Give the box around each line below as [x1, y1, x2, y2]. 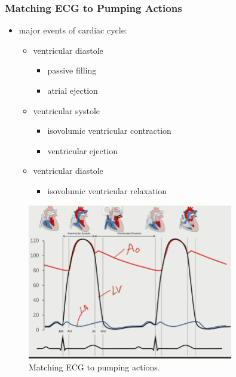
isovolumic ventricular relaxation [47, 184, 167, 197]
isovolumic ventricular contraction [47, 124, 171, 137]
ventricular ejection [47, 144, 118, 157]
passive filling [47, 64, 97, 76]
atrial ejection [47, 84, 98, 96]
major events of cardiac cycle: [19, 24, 127, 36]
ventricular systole [33, 104, 100, 117]
